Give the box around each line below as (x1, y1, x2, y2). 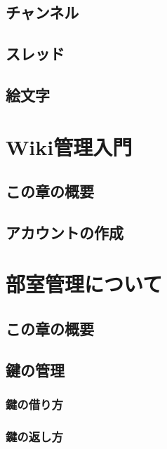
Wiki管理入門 (6, 132, 133, 161)
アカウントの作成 (6, 221, 123, 243)
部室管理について (6, 269, 163, 298)
